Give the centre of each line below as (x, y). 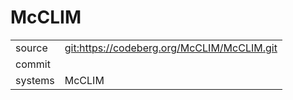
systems (35, 80)
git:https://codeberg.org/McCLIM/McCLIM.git (171, 48)
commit (33, 64)
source (31, 48)
